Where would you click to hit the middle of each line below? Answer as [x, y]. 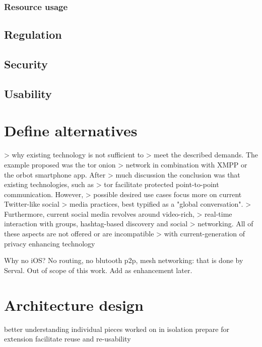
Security [26, 64]
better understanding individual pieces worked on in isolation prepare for [117, 329]
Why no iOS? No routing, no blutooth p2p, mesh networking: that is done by [124, 260]
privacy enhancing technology [50, 243]
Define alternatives [71, 131]
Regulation [33, 34]
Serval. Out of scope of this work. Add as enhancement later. [98, 270]
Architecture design [74, 305]
